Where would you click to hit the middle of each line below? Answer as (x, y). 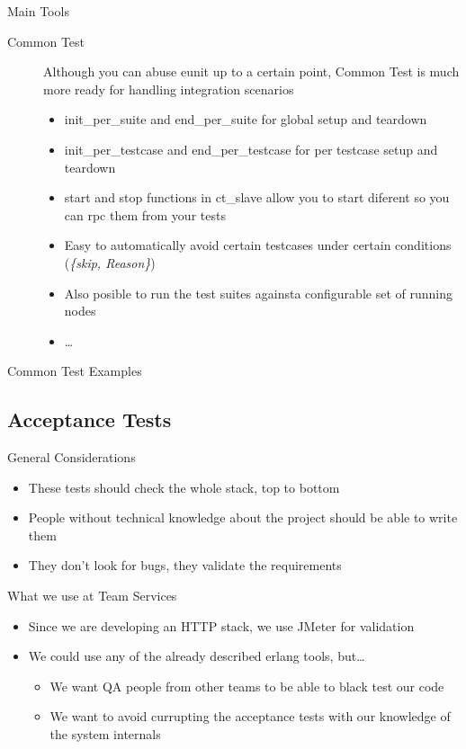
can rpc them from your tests (145, 214)
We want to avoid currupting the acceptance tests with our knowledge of (250, 716)
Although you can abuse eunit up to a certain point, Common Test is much (251, 71)
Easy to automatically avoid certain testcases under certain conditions (258, 245)
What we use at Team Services (92, 596)
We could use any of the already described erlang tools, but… (197, 656)
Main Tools (38, 11)
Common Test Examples (75, 371)
